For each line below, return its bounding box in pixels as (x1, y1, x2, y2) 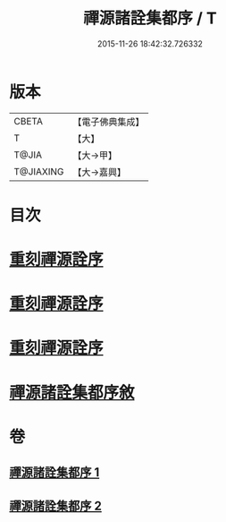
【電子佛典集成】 (72, 116, 145, 128)
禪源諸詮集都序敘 (9, 382, 136, 403)
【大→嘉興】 (72, 166, 127, 178)
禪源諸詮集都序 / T (83, 8, 217, 29)
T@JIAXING (13, 165, 64, 177)
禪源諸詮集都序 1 (9, 465, 100, 480)
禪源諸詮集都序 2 (9, 498, 103, 513)
